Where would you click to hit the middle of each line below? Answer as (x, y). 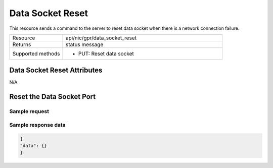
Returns (22, 44)
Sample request (29, 111)
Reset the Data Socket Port (53, 97)
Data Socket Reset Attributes (56, 70)
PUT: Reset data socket (106, 53)
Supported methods (36, 53)
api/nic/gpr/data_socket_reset (101, 38)
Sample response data (37, 125)
